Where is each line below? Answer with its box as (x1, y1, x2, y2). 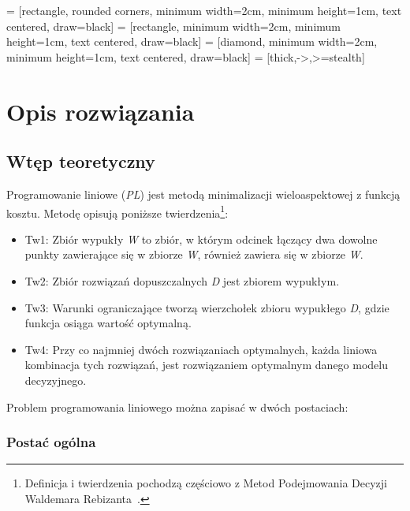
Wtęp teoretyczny (6, 149, 155, 173)
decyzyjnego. (24, 371, 87, 388)
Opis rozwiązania (6, 95, 195, 127)
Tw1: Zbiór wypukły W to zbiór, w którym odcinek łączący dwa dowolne (24, 230, 378, 247)
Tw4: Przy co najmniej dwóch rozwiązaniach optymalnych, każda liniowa (24, 341, 378, 357)
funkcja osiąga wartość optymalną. (24, 315, 192, 331)
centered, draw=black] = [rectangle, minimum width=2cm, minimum (6, 17, 341, 34)
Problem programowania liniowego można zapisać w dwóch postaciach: (6, 398, 348, 415)
